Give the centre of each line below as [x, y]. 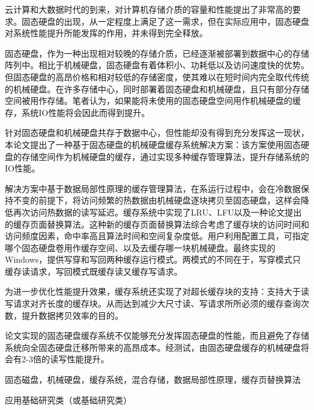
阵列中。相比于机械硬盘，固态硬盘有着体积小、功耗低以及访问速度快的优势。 [157, 65]
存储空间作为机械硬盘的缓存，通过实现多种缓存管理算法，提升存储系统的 [165, 156]
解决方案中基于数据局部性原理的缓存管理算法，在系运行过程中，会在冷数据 [153, 188]
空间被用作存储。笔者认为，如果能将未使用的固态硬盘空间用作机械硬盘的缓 [153, 101]
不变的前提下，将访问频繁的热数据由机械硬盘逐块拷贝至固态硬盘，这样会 [157, 200]
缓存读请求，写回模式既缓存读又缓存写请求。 [94, 271]
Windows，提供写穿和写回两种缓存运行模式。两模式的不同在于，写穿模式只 [153, 259]
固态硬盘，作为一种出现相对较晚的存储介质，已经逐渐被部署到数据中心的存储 [157, 53]
